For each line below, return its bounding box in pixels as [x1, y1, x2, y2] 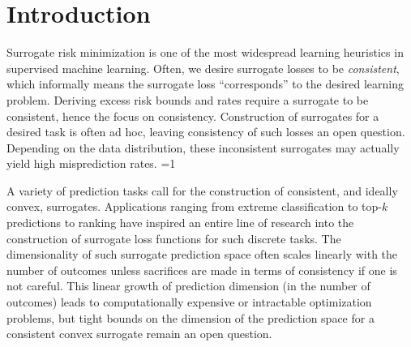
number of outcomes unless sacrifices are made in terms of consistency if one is [6, 261, 397, 278]
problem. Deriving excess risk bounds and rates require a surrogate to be [6, 91, 369, 108]
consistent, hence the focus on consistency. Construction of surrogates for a [6, 107, 379, 124]
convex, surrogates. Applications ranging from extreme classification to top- [6, 198, 382, 215]
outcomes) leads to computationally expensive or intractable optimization [6, 293, 372, 311]
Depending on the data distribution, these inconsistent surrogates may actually [6, 139, 400, 156]
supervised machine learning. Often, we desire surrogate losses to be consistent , [6, 59, 400, 76]
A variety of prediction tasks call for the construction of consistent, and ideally [6, 182, 398, 199]
